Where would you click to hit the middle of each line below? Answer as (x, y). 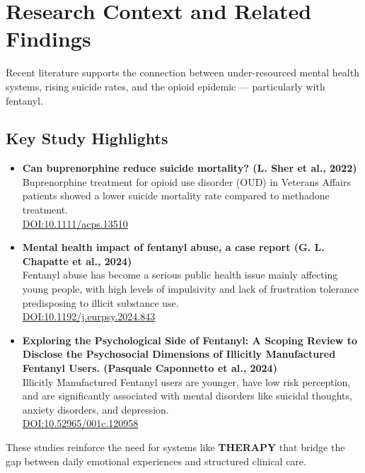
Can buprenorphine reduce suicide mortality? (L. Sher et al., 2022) (190, 168)
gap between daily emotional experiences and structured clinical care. (156, 461)
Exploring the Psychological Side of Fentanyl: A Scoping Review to (190, 340)
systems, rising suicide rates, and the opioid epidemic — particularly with (166, 86)
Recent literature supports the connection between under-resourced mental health (182, 72)
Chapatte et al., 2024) (77, 261)
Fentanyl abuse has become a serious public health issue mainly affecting (180, 275)
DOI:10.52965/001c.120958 (80, 423)
